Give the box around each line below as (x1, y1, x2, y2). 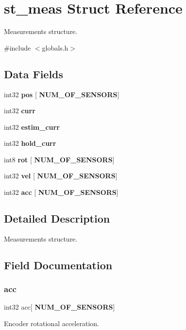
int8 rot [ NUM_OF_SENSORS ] (4, 154, 115, 164)
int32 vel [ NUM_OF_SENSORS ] (4, 171, 118, 181)
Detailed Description (4, 211, 110, 226)
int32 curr (4, 105, 35, 116)
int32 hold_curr (4, 138, 56, 148)
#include (4, 42, 31, 52)
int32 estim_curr (4, 122, 60, 132)
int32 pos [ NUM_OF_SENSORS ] (4, 89, 119, 99)
